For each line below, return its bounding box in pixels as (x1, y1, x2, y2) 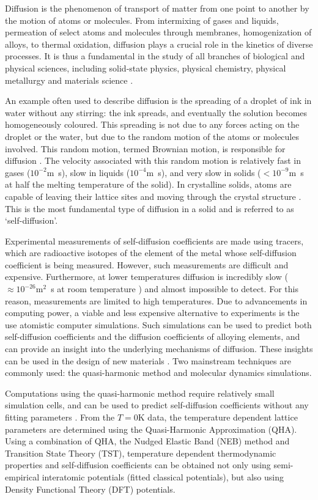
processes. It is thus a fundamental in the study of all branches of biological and (5, 50, 305, 62)
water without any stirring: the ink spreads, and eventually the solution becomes (5, 106, 308, 119)
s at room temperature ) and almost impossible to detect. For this (51, 282, 298, 295)
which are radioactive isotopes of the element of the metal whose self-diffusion (5, 246, 297, 259)
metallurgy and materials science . (5, 73, 133, 86)
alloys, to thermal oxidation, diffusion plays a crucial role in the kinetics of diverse (5, 37, 313, 50)
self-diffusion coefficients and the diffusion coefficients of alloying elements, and (5, 330, 300, 343)
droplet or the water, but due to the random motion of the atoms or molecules (5, 130, 299, 142)
